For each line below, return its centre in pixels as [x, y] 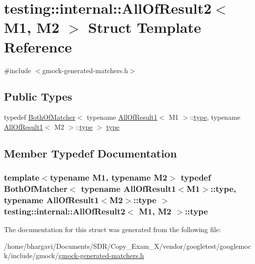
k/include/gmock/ [31, 255]
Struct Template [144, 27]
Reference [38, 46]
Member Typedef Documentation [90, 153]
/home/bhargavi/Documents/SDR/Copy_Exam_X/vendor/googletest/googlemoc [127, 246]
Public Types [38, 96]
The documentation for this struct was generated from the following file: [113, 229]
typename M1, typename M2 [108, 177]
